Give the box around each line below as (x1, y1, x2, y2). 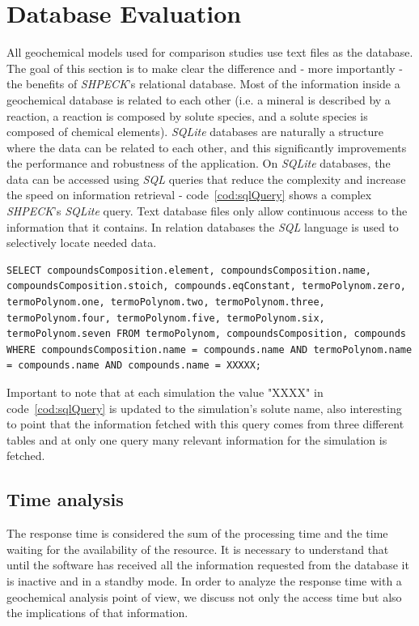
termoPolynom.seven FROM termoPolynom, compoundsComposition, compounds (6, 328, 406, 340)
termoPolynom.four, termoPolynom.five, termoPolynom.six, (6, 312, 325, 324)
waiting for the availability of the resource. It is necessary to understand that (6, 540, 389, 557)
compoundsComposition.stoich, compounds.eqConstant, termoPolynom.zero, (6, 280, 406, 292)
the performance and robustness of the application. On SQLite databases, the (6, 155, 391, 172)
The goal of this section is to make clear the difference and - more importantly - (6, 59, 403, 76)
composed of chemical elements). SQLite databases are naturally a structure (6, 123, 384, 140)
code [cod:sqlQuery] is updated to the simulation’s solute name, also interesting (6, 399, 402, 416)
